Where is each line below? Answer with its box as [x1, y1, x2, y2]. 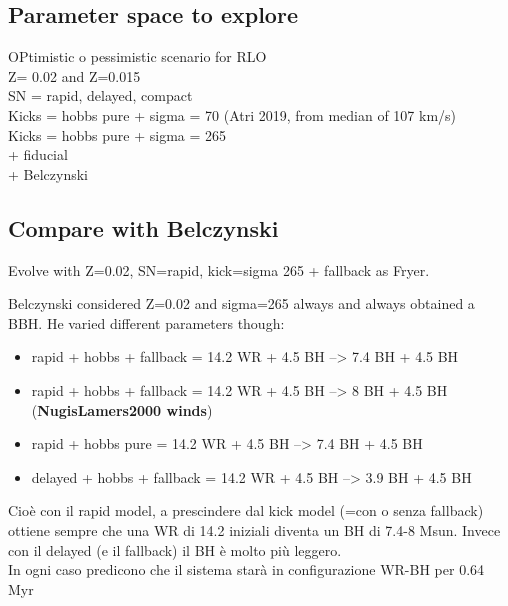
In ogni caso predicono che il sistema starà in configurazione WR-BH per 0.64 [8, 559, 485, 580]
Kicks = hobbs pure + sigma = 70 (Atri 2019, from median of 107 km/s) [8, 104, 457, 125]
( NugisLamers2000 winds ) [31, 399, 213, 420]
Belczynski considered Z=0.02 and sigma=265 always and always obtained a [8, 293, 475, 314]
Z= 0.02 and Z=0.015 [8, 65, 141, 86]
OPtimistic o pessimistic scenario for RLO [8, 46, 267, 67]
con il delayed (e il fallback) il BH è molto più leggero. [8, 539, 342, 560]
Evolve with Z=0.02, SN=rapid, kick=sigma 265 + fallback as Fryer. [8, 259, 430, 280]
